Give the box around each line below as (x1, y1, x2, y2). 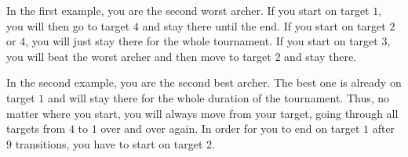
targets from (6, 120, 66, 137)
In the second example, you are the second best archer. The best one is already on (6, 74, 402, 91)
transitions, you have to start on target (15, 135, 203, 152)
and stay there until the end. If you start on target (142, 17, 386, 34)
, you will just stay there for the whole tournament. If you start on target (25, 33, 378, 49)
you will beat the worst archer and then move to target (6, 48, 271, 64)
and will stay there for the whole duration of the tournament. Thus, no (47, 89, 390, 105)
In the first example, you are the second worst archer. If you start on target (6, 2, 370, 18)
